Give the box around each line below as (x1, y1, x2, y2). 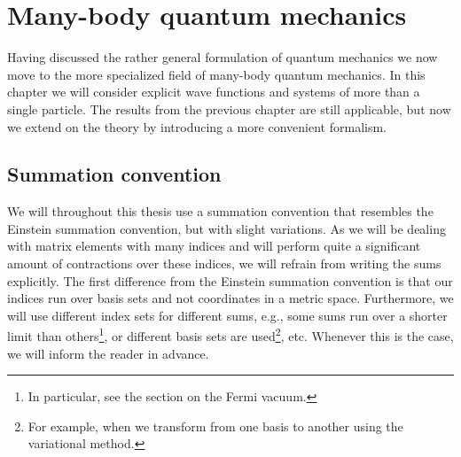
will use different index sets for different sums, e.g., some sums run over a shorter (7, 306, 448, 324)
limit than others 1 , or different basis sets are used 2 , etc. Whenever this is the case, (7, 324, 454, 345)
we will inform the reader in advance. (7, 344, 209, 362)
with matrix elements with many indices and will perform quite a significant (7, 236, 421, 255)
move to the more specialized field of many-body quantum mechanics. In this (7, 65, 426, 83)
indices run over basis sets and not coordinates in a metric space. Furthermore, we (7, 289, 454, 307)
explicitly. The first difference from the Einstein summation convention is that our (7, 271, 453, 290)
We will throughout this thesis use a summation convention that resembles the (7, 202, 434, 221)
